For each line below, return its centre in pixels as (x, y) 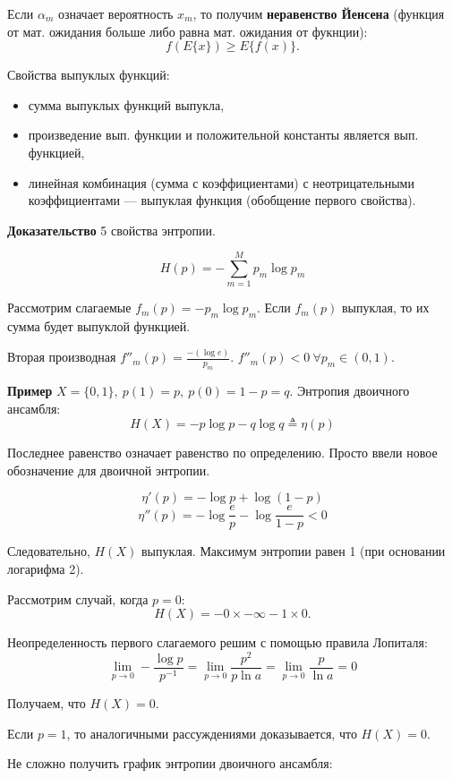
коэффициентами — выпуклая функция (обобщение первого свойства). (222, 200)
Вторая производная (62, 357)
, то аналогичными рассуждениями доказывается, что (212, 733)
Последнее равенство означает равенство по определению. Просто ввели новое (222, 453)
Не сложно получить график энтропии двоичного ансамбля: (170, 763)
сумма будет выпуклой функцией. (99, 326)
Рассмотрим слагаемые (69, 308)
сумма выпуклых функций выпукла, (126, 104)
